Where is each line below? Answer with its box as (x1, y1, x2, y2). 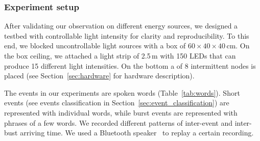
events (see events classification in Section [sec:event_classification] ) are (4, 97, 229, 108)
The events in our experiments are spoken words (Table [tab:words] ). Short (4, 87, 240, 98)
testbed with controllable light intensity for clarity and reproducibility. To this (4, 30, 249, 41)
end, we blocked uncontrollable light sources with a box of (4, 40, 186, 51)
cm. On (226, 40, 250, 51)
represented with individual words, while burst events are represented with (4, 107, 238, 118)
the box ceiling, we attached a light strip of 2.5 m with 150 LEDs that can (4, 50, 236, 61)
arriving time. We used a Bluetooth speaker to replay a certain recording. (20, 127, 254, 138)
